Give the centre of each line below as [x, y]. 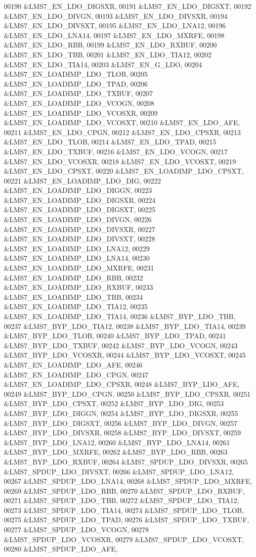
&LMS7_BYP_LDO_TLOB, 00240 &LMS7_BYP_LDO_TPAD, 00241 [115, 336]
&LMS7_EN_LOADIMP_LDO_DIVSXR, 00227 [80, 229]
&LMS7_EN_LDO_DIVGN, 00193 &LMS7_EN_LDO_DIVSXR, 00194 [116, 16]
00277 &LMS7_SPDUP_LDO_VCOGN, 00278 [76, 530]
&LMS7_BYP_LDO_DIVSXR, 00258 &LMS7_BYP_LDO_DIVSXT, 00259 [123, 433]
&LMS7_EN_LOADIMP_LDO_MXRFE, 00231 [79, 268]
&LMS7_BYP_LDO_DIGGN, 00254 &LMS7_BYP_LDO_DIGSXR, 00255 [121, 413]
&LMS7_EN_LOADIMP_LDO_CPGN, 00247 [76, 374]
